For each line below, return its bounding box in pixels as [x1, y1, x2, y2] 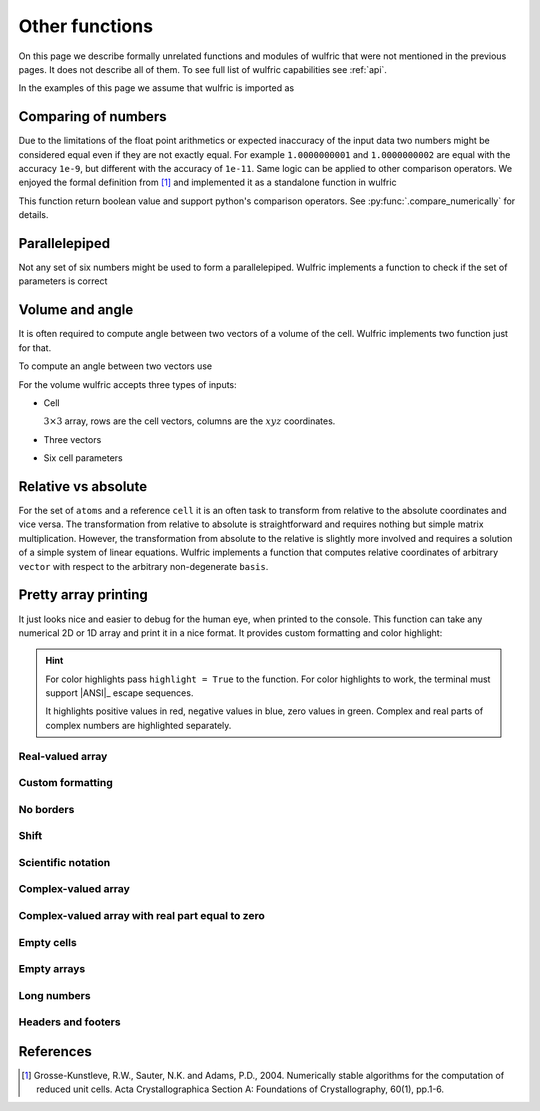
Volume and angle [18, 301, 134, 319]
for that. [18, 341, 52, 354]
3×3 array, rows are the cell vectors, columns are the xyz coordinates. [43, 415, 336, 427]
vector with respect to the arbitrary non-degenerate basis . [18, 560, 269, 572]
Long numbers [18, 988, 91, 1002]
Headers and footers [18, 1015, 121, 1029]
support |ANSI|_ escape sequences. [45, 687, 194, 699]
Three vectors [43, 433, 102, 445]
